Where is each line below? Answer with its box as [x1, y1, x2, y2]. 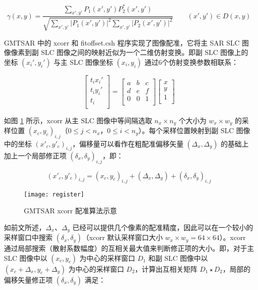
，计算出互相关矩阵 [134, 263, 197, 274]
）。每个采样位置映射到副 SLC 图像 [138, 125, 250, 136]
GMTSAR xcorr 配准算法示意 [24, 205, 117, 216]
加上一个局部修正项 [4, 150, 66, 160]
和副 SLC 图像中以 [148, 252, 208, 263]
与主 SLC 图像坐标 [53, 56, 113, 67]
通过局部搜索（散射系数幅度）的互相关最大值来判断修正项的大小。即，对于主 [4, 243, 254, 253]
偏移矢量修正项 [4, 274, 53, 285]
